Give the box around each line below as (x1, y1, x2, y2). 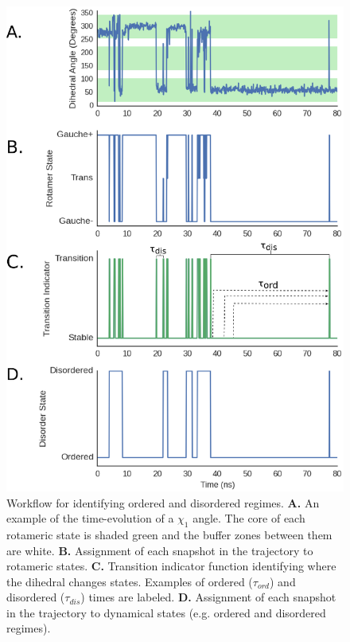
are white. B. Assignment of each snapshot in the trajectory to (6, 542, 313, 558)
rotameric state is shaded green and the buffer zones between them (6, 526, 332, 542)
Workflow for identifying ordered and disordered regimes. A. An (6, 494, 320, 511)
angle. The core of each (192, 510, 305, 527)
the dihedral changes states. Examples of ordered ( (6, 573, 253, 589)
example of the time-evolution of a (6, 510, 174, 527)
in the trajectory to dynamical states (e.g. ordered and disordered (6, 604, 326, 620)
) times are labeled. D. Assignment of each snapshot (80, 589, 336, 605)
